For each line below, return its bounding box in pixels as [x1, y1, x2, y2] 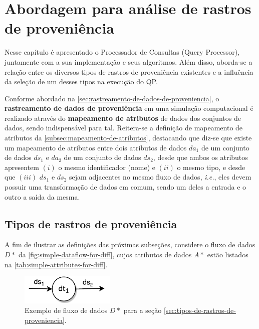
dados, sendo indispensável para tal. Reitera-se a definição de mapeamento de [5, 122, 243, 133]
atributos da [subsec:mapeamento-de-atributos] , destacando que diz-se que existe [5, 132, 252, 143]
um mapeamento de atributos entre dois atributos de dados [5, 142, 187, 152]
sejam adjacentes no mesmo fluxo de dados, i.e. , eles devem [69, 172, 251, 182]
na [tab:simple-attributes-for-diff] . [5, 259, 108, 269]
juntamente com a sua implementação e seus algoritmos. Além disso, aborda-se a [5, 56, 252, 67]
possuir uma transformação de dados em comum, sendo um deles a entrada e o [5, 182, 246, 192]
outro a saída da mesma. [5, 191, 80, 202]
